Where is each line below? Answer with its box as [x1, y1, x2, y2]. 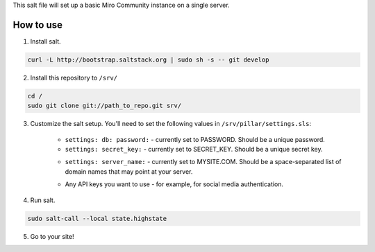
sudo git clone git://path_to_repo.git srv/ [27, 102, 182, 110]
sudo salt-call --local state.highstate [27, 215, 167, 222]
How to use [12, 19, 62, 30]
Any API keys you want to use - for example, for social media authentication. [65, 180, 284, 188]
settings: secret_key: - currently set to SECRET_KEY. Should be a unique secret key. [65, 145, 323, 154]
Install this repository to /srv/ [30, 73, 118, 82]
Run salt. [30, 196, 56, 204]
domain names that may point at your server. [65, 167, 193, 176]
